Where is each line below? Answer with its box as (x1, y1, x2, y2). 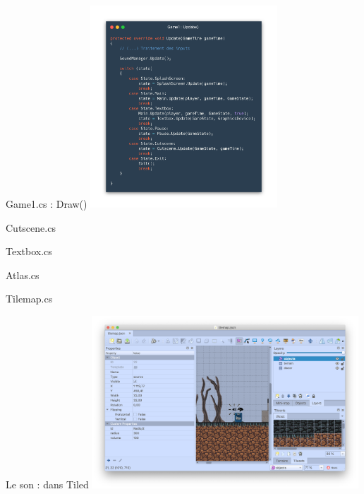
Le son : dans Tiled (6, 476, 89, 491)
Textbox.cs (6, 244, 52, 259)
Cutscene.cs (6, 220, 56, 235)
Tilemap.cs (6, 291, 53, 306)
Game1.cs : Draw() (6, 196, 87, 211)
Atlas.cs (6, 267, 40, 282)
